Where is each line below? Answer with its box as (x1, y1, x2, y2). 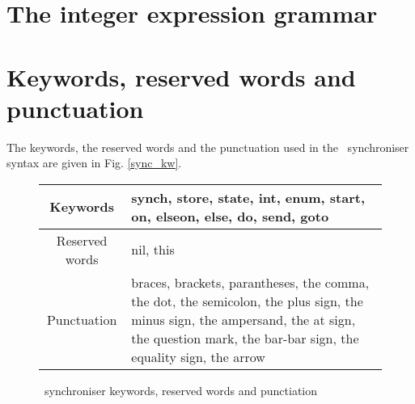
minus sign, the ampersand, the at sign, (131, 309, 356, 329)
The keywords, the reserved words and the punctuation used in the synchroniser (6, 138, 409, 155)
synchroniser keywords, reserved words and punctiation (44, 381, 318, 398)
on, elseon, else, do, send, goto (131, 206, 329, 225)
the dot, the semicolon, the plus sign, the (131, 291, 363, 310)
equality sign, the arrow (131, 347, 265, 366)
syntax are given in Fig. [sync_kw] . (6, 154, 182, 171)
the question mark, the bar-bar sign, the (131, 328, 359, 347)
